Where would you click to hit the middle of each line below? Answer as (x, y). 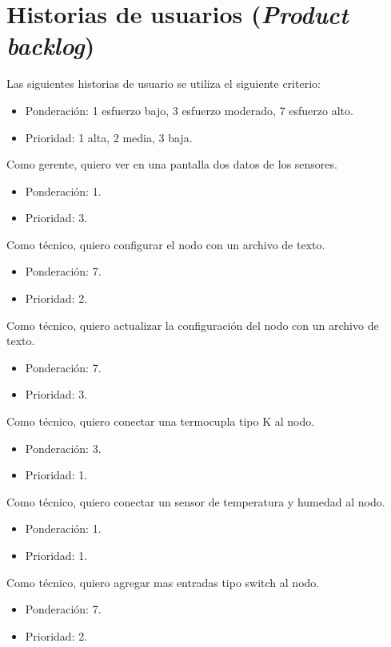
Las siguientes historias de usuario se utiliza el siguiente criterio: (164, 83)
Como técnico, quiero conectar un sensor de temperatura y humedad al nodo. (196, 501)
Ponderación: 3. (63, 448)
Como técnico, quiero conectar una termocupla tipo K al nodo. (161, 421)
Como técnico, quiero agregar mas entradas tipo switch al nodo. (163, 582)
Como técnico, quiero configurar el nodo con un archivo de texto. (166, 244)
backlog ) (51, 46)
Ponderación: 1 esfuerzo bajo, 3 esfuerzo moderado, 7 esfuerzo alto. (189, 110)
